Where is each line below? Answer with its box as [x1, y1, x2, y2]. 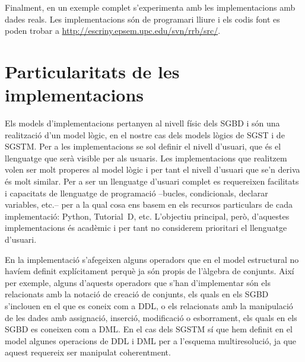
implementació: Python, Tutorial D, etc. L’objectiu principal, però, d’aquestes [5, 209, 290, 222]
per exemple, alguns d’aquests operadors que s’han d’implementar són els [5, 276, 271, 288]
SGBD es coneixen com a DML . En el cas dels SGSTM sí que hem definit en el [5, 323, 293, 335]
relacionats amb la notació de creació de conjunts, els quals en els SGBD [5, 288, 269, 300]
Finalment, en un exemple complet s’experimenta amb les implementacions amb [5, 1, 296, 13]
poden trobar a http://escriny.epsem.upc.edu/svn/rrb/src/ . [5, 24, 221, 37]
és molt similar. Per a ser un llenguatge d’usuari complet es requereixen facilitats [5, 175, 299, 188]
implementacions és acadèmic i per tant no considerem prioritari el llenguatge [5, 221, 287, 234]
